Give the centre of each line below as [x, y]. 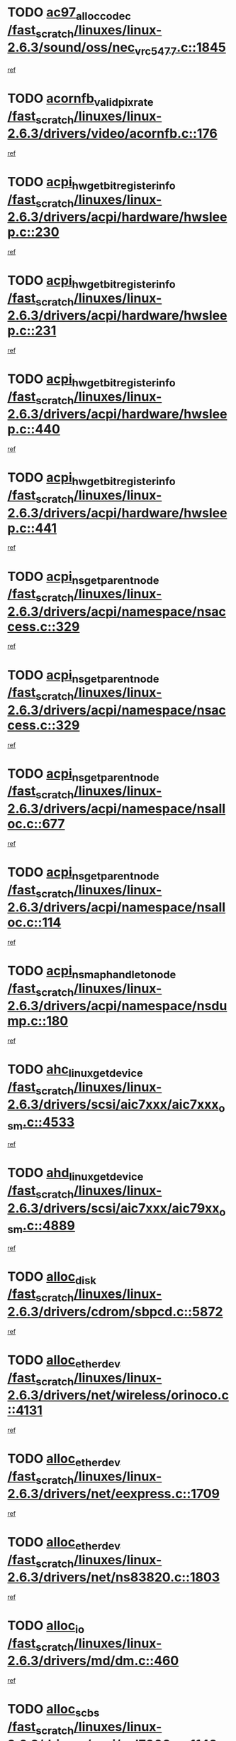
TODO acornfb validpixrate [80, 99]
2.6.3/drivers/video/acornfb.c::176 [112, 134]
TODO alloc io [46, 1627]
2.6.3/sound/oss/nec [71, 48]
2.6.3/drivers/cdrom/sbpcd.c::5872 [115, 1312]
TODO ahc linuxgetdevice [75, 1070]
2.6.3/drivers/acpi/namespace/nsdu [117, 1006]
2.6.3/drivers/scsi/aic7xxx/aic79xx [113, 1208]
